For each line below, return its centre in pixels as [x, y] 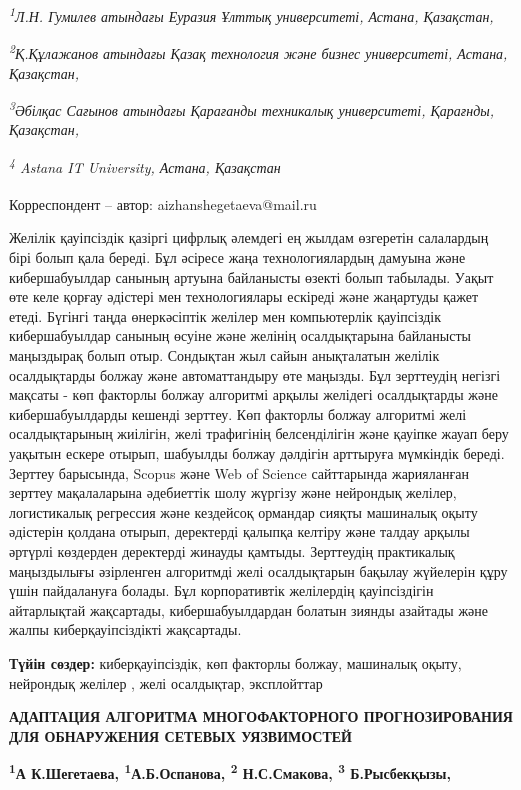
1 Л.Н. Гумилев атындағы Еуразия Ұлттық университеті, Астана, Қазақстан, [251, 14]
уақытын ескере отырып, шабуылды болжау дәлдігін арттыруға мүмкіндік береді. [257, 452]
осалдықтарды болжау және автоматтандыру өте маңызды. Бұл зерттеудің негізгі [255, 374]
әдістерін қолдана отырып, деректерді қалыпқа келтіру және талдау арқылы [239, 531]
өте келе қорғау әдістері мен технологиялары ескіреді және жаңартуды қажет [244, 296]
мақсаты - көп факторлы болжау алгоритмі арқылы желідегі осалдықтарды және [253, 394]
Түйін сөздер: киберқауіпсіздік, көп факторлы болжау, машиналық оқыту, [235, 662]
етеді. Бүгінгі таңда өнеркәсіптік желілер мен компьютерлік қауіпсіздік [225, 315]
